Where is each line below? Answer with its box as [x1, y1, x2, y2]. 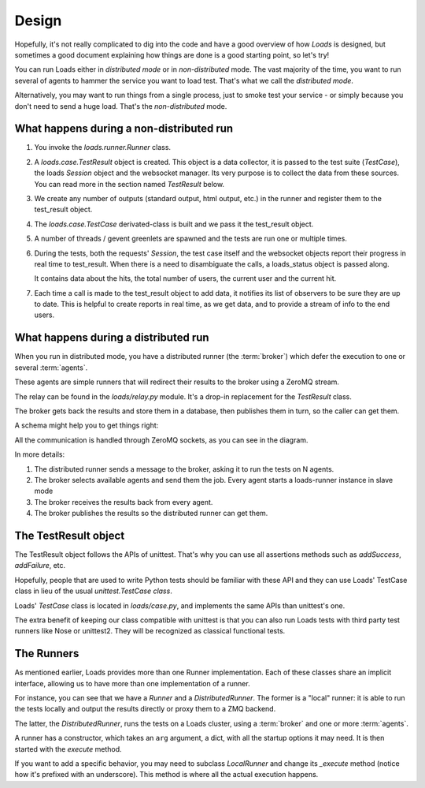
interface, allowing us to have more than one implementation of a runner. [14, 678, 251, 688]
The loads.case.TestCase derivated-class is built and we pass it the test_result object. [34, 219, 314, 229]
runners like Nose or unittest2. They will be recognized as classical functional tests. [14, 626, 286, 636]
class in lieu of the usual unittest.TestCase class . [14, 586, 172, 596]
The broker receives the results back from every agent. [34, 497, 213, 506]
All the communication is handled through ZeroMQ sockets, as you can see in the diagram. [14, 435, 309, 445]
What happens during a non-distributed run [14, 122, 234, 136]
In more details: [14, 450, 65, 459]
